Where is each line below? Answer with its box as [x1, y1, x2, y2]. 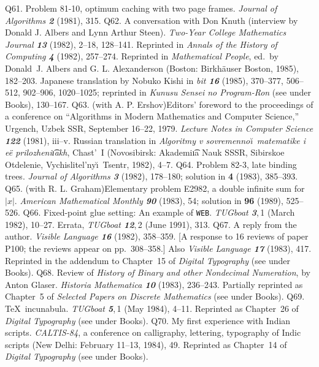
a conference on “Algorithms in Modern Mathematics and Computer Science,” [5, 110, 299, 123]
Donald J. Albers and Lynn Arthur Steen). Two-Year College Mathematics [5, 26, 286, 39]
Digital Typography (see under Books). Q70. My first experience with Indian [5, 314, 291, 327]
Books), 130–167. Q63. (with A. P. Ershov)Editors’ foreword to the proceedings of [5, 97, 313, 110]
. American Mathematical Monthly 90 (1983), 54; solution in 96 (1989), [14, 194, 283, 206]
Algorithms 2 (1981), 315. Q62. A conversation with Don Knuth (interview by [5, 13, 298, 26]
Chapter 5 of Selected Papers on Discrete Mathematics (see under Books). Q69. [5, 290, 305, 303]
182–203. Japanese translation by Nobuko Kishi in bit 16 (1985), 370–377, [5, 74, 283, 86]
